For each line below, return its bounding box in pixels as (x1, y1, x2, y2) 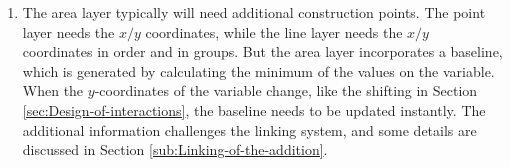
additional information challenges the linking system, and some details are (22, 119, 477, 140)
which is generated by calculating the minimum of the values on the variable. (22, 60, 495, 81)
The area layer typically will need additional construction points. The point (22, 2, 486, 22)
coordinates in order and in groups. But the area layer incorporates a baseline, (22, 41, 503, 62)
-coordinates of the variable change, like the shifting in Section (94, 80, 478, 101)
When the (22, 80, 84, 101)
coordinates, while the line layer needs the (145, 21, 403, 42)
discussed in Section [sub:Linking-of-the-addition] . (22, 139, 328, 160)
